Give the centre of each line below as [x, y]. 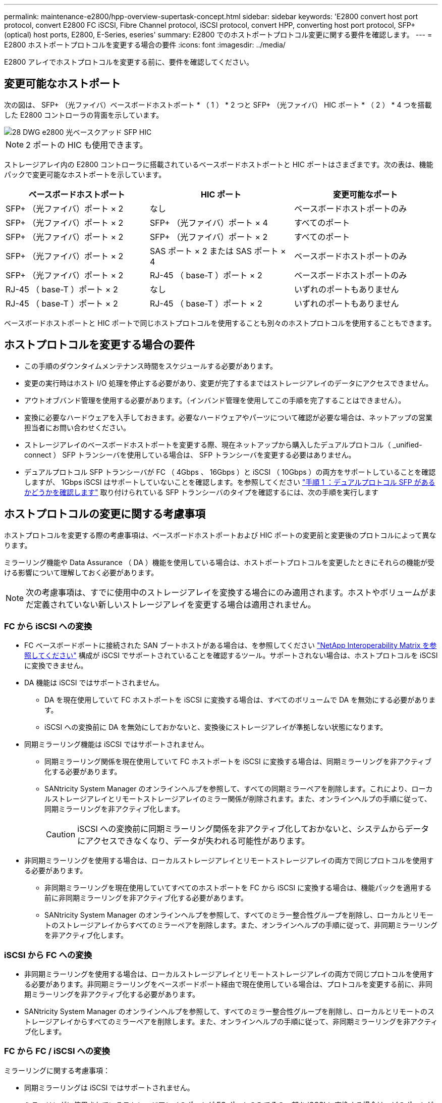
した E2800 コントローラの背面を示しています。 [84, 115]
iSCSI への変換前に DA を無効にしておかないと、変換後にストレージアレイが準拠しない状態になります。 [216, 727]
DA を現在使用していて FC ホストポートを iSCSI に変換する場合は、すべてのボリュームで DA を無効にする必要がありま [240, 700]
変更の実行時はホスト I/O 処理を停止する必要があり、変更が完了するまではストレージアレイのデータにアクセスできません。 [229, 383]
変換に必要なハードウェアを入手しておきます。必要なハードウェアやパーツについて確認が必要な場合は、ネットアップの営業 [229, 417]
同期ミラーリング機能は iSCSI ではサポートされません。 [116, 744]
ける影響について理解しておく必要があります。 [81, 572]
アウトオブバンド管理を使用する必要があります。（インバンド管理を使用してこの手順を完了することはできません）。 [215, 400]
